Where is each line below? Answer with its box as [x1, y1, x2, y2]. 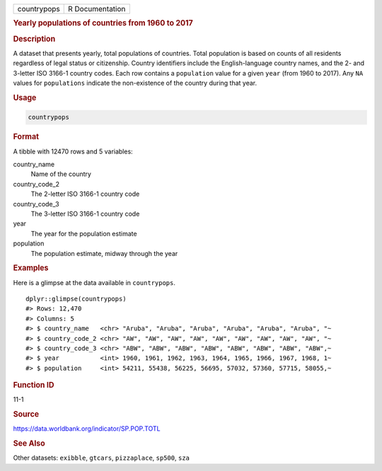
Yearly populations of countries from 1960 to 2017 [13, 18, 194, 28]
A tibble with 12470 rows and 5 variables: [13, 147, 134, 156]
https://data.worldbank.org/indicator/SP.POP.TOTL [13, 424, 161, 433]
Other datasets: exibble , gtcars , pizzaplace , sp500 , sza [13, 453, 190, 463]
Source [13, 409, 40, 419]
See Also [13, 438, 45, 448]
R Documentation [67, 4, 126, 13]
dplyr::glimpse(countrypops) [25, 294, 127, 303]
